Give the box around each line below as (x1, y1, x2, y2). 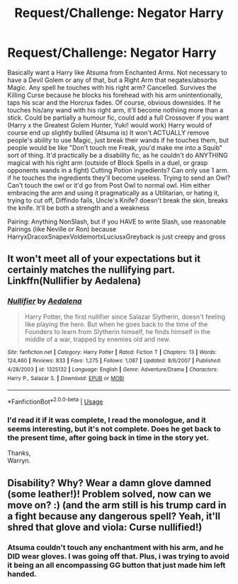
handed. (7, 568, 37, 578)
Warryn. (7, 457, 31, 465)
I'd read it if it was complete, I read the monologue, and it (7, 415, 207, 425)
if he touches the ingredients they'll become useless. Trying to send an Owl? (7, 173, 231, 182)
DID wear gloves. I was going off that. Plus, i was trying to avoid (7, 551, 230, 561)
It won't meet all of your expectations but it (7, 253, 200, 265)
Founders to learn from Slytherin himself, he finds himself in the (24, 327, 211, 336)
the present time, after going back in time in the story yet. (7, 433, 209, 442)
